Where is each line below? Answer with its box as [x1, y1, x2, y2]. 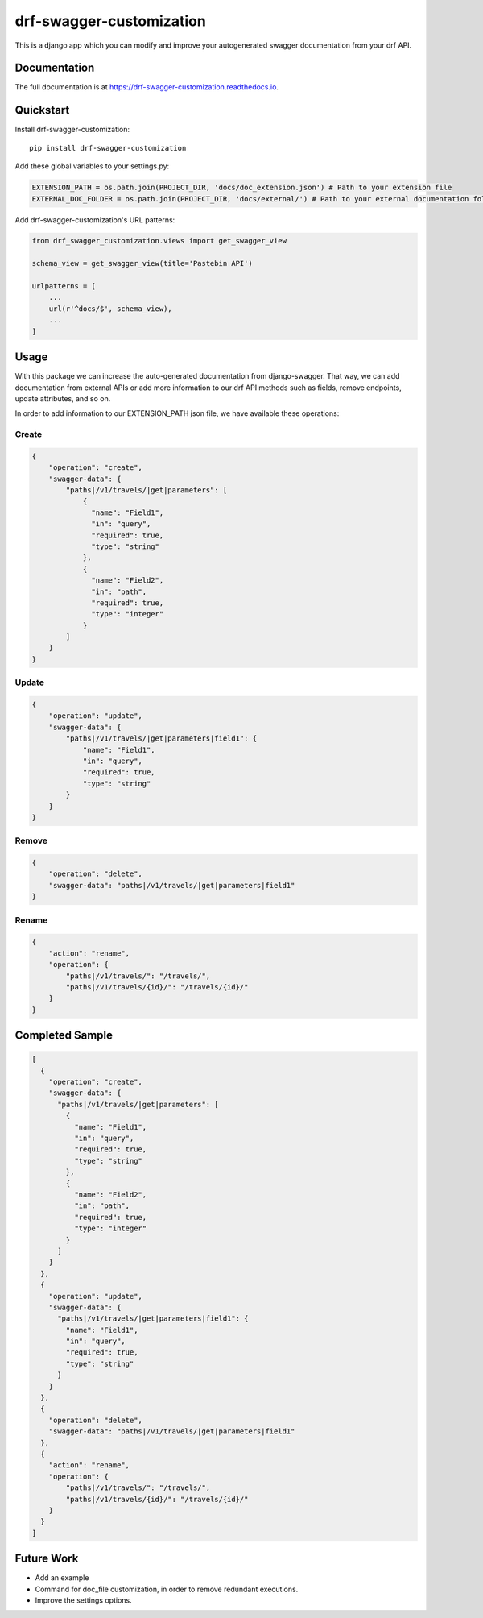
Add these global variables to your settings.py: [14, 161, 170, 171]
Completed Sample [14, 1028, 113, 1043]
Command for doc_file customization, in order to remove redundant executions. [35, 1584, 299, 1594]
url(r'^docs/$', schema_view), [48, 304, 172, 313]
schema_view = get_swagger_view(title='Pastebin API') [31, 259, 253, 268]
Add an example [35, 1573, 89, 1583]
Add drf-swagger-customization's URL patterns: [14, 214, 175, 225]
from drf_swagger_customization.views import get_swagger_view [31, 236, 287, 246]
